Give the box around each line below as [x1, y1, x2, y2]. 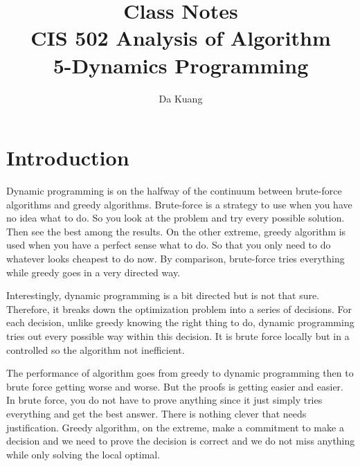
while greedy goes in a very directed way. [6, 265, 181, 279]
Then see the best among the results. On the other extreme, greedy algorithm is [6, 224, 346, 238]
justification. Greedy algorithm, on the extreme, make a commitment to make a [6, 420, 344, 434]
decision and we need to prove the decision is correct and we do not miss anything [6, 433, 355, 448]
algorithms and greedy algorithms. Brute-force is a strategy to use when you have [6, 197, 352, 211]
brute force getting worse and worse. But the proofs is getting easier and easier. [6, 379, 344, 393]
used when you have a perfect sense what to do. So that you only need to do [6, 238, 331, 252]
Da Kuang [159, 91, 203, 105]
